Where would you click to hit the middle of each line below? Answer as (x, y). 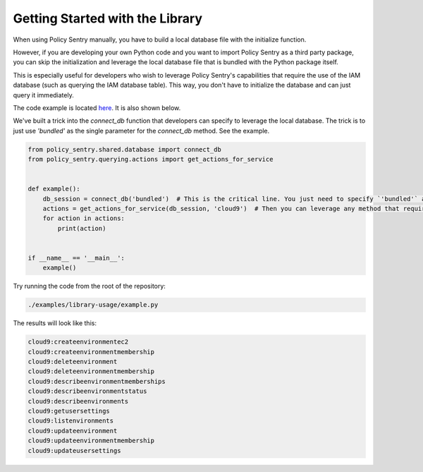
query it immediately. (43, 95)
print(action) (82, 228)
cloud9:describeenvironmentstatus (87, 391)
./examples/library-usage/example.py (93, 305)
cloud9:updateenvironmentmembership (91, 441)
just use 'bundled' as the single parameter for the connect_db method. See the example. (141, 131)
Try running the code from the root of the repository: (89, 286)
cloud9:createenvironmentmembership (91, 352)
